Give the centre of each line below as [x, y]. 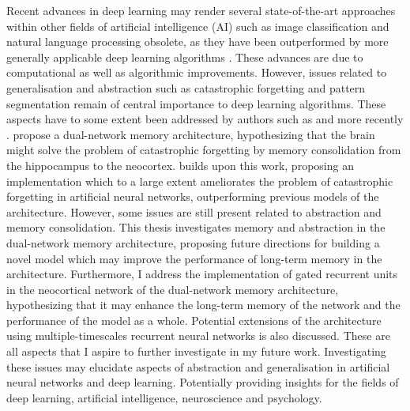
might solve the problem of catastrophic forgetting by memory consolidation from [204, 150]
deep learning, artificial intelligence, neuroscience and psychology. [164, 397]
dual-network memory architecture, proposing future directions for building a [193, 242]
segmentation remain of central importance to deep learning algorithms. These [196, 103]
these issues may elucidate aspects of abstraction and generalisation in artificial [198, 366]
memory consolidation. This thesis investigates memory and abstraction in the [196, 227]
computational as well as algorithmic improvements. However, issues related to [197, 72]
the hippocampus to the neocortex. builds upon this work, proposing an [180, 165]
